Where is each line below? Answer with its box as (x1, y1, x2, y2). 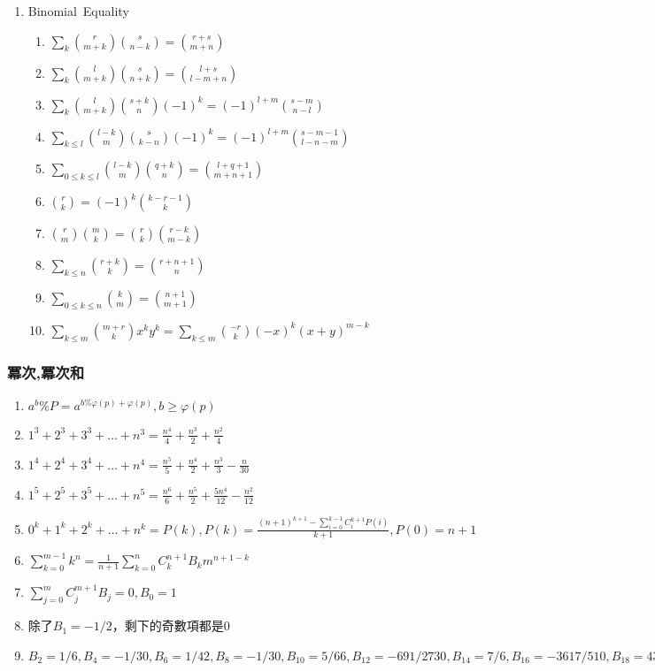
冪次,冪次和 (7, 361, 85, 383)
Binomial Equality (27, 2, 129, 19)
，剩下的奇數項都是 (112, 616, 224, 635)
